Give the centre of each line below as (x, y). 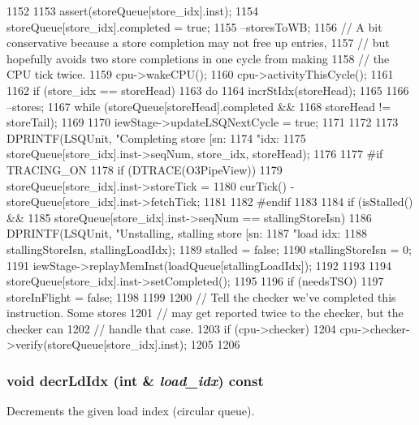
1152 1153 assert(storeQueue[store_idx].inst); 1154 (133, 11)
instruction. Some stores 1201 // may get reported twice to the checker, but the (205, 313)
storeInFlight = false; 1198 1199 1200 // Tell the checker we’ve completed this (201, 296)
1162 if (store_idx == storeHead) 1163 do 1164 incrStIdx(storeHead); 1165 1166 (208, 90)
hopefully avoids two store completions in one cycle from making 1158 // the (198, 58)
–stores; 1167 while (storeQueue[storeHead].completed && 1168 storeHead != (199, 106)
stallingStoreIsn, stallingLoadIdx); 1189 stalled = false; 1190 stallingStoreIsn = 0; (209, 249)
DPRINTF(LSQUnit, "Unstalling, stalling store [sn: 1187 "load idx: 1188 (187, 233)
